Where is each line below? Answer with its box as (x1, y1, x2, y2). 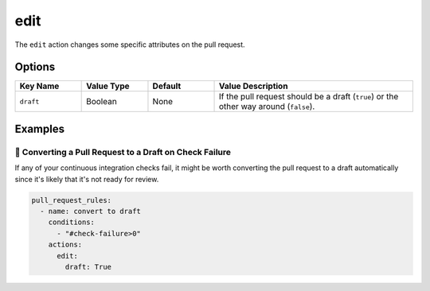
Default (152, 80, 182, 91)
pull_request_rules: (31, 196, 111, 204)
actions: (48, 240, 83, 250)
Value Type (86, 80, 130, 91)
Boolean (86, 96, 117, 107)
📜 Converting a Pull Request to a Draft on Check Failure (14, 146, 231, 157)
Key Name (19, 80, 60, 91)
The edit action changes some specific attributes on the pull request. (14, 40, 246, 49)
